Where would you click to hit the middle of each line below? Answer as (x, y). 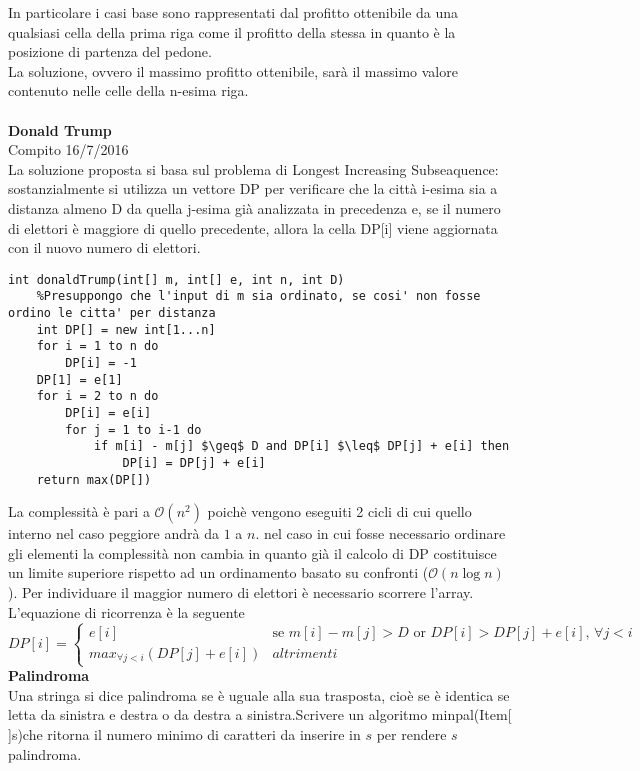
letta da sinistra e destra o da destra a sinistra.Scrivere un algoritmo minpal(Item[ (260, 714)
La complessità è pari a (79, 511)
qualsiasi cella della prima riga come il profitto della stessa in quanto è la (232, 31)
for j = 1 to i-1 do (133, 429)
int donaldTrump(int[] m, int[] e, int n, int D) (176, 279)
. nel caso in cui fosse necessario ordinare (380, 533)
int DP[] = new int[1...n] (126, 329)
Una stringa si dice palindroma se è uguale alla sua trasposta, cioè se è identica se (259, 694)
